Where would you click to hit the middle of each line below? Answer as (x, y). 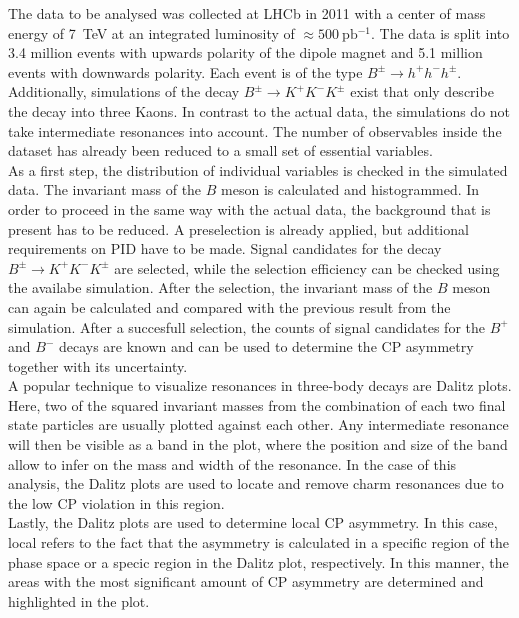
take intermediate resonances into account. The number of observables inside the (255, 130)
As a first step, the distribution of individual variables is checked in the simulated (258, 169)
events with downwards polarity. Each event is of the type (185, 71)
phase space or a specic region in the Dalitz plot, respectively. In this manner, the (258, 561)
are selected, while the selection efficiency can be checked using (307, 267)
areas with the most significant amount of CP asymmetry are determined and (246, 581)
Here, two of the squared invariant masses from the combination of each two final (257, 404)
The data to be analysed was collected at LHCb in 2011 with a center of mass (247, 13)
